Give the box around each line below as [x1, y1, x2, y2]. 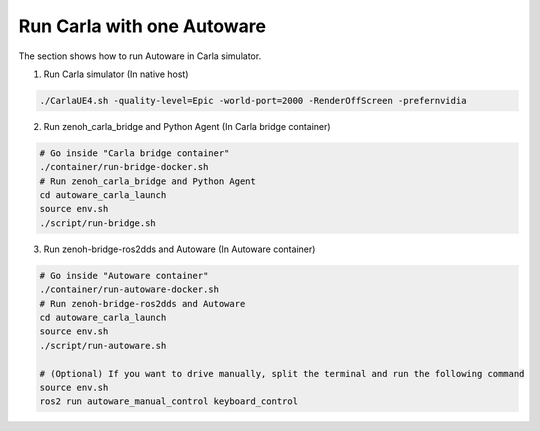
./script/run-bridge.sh [39, 217, 157, 229]
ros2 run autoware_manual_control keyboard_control [39, 396, 299, 407]
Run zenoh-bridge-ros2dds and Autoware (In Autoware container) [43, 243, 316, 255]
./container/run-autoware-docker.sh [39, 284, 220, 295]
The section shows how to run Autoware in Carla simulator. [18, 50, 262, 62]
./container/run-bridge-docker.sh [39, 161, 209, 173]
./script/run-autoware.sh [39, 340, 167, 351]
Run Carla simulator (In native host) [43, 68, 189, 80]
